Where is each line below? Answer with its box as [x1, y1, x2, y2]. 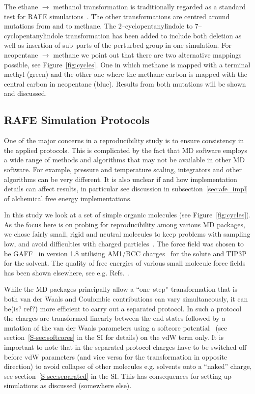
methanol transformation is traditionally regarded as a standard [53, 1, 246, 11]
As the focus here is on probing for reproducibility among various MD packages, [4, 219, 245, 229]
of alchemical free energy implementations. [4, 193, 132, 203]
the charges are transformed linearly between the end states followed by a [4, 313, 226, 323]
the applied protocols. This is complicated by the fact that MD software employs [4, 145, 247, 155]
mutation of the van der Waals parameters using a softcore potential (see [4, 322, 227, 333]
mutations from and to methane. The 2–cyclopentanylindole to [4, 21, 193, 31]
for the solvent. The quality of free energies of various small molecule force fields [4, 258, 246, 268]
